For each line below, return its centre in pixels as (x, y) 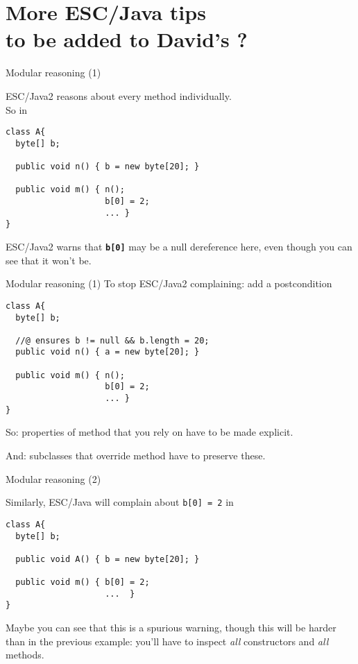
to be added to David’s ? (127, 39)
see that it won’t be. (49, 260)
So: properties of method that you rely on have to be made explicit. (150, 432)
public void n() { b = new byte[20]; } (108, 167)
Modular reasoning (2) (53, 478)
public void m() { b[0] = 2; (83, 582)
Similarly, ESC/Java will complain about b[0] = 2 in (120, 502)
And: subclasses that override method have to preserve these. (136, 455)
